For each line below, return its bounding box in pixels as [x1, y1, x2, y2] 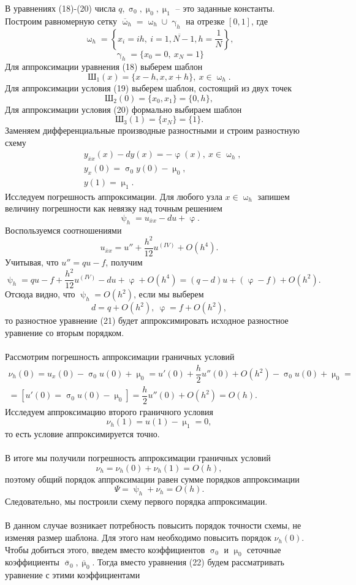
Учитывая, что [5, 255, 59, 268]
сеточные [247, 543, 281, 556]
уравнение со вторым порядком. [5, 326, 124, 338]
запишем [257, 189, 290, 202]
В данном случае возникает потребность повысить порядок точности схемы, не [5, 519, 301, 532]
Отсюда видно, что [5, 288, 75, 300]
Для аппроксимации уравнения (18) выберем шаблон [5, 60, 203, 73]
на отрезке [186, 14, 225, 27]
